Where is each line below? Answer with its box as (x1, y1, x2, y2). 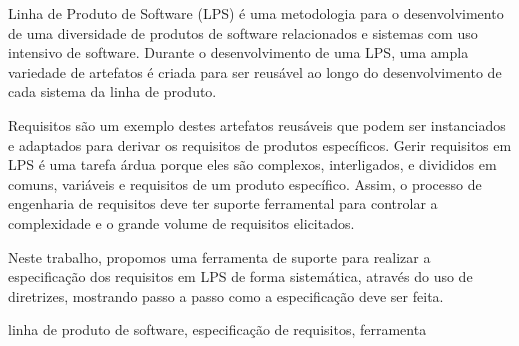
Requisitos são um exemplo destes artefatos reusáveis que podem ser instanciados (8, 114, 506, 135)
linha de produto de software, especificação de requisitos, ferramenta (8, 319, 427, 340)
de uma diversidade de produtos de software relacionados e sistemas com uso (8, 22, 478, 43)
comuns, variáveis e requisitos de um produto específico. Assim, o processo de (8, 173, 482, 194)
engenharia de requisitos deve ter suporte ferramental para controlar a (8, 193, 438, 214)
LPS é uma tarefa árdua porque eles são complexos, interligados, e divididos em (8, 154, 497, 175)
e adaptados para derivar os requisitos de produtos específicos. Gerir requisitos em (8, 134, 512, 155)
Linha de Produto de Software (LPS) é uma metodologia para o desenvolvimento (8, 3, 504, 23)
